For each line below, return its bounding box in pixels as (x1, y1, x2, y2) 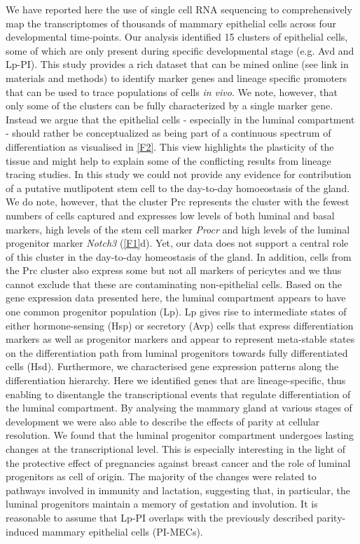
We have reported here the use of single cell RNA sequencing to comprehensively (6, 2, 352, 16)
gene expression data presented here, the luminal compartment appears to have (6, 290, 346, 305)
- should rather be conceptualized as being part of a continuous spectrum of (6, 125, 331, 140)
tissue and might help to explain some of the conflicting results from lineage (6, 153, 331, 168)
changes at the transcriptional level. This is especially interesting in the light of (6, 442, 346, 456)
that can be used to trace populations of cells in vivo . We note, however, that (6, 84, 338, 99)
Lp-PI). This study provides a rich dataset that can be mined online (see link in (6, 57, 349, 72)
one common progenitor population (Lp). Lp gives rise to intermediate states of (6, 304, 347, 319)
